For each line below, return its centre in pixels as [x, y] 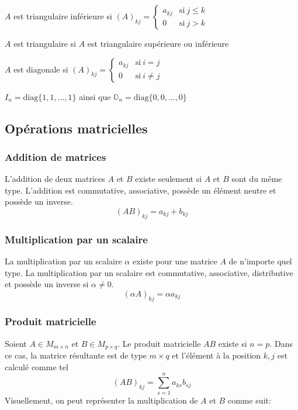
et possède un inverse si [47, 284]
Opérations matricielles [76, 128]
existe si [233, 343]
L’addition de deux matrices [55, 179]
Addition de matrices [56, 156]
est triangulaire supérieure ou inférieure [158, 43]
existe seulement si [169, 179]
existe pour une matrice [175, 261]
